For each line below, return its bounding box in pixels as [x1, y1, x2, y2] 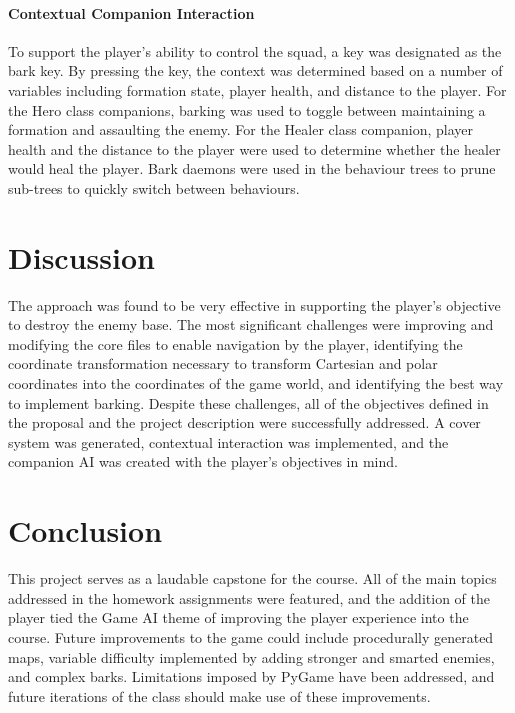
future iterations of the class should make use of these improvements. [8, 685, 431, 706]
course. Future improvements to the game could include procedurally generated [8, 626, 494, 647]
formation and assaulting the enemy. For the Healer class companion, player [8, 119, 473, 140]
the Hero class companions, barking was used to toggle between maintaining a [8, 99, 486, 120]
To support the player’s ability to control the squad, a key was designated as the [8, 40, 502, 61]
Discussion [8, 236, 155, 277]
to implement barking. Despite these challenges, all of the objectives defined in [8, 392, 489, 413]
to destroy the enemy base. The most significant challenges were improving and [8, 314, 494, 335]
